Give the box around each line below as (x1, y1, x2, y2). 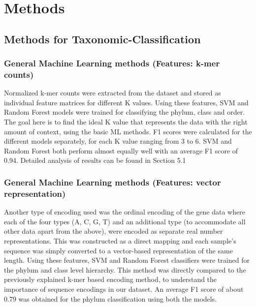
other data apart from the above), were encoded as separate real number (4, 226, 223, 236)
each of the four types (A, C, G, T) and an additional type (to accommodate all (4, 216, 246, 226)
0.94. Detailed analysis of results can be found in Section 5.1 (4, 155, 186, 165)
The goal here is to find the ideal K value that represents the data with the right (4, 117, 248, 127)
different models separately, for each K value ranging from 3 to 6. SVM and (4, 136, 232, 146)
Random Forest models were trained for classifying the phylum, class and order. (4, 107, 245, 117)
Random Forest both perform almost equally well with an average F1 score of (4, 145, 238, 155)
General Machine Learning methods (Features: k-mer (4, 57, 220, 69)
